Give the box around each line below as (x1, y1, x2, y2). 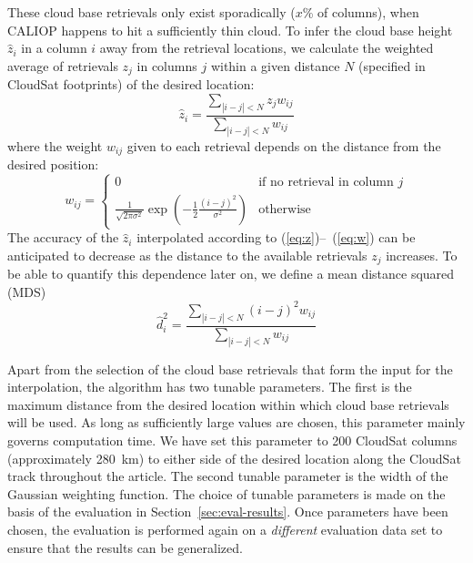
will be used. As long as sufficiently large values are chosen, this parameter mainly (7, 413, 466, 432)
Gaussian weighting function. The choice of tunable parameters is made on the (7, 484, 446, 503)
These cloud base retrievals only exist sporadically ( (7, 3, 296, 21)
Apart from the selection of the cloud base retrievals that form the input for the (7, 359, 453, 378)
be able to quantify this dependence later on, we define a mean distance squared (7, 264, 455, 283)
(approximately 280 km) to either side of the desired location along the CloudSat (7, 448, 461, 467)
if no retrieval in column (258, 175, 394, 189)
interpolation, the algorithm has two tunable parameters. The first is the (7, 377, 412, 396)
